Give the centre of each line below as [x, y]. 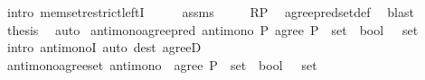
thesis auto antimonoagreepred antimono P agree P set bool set [212, 29]
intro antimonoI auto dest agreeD [104, 47]
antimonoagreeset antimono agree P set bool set [162, 64]
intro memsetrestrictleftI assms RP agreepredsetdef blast [210, 12]
